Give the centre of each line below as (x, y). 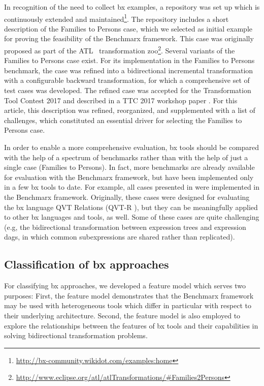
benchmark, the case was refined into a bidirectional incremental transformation (129, 70)
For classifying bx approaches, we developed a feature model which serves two (125, 286)
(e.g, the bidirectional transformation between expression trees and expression (125, 227)
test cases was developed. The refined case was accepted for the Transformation (128, 90)
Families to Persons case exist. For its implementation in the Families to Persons (129, 60)
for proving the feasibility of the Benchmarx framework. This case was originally (129, 38)
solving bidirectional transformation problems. (76, 335)
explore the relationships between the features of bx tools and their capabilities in (131, 325)
